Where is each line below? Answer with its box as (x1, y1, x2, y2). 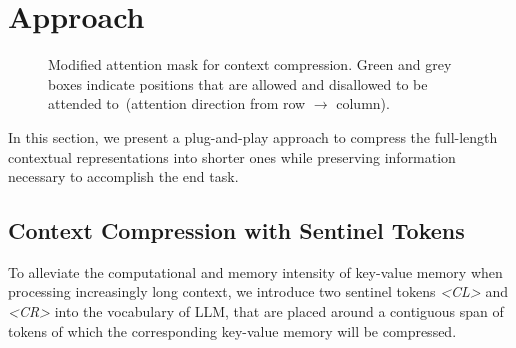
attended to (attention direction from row (48, 93, 306, 114)
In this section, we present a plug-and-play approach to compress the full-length (8, 126, 498, 147)
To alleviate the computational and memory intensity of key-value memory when (8, 261, 503, 282)
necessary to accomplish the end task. (8, 166, 239, 187)
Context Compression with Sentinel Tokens (8, 215, 465, 246)
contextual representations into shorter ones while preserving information (8, 146, 456, 167)
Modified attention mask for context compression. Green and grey (48, 54, 452, 75)
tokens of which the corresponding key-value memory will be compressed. (8, 320, 457, 341)
